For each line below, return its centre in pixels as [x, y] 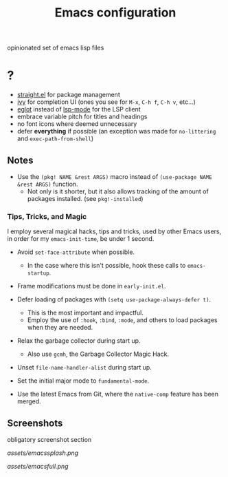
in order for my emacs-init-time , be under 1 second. [81, 239]
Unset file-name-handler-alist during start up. [84, 368]
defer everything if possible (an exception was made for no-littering [116, 131]
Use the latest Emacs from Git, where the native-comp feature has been [117, 394]
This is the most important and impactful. [85, 313]
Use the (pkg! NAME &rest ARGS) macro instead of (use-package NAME [114, 176]
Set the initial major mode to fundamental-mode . [83, 381]
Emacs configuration [115, 13]
